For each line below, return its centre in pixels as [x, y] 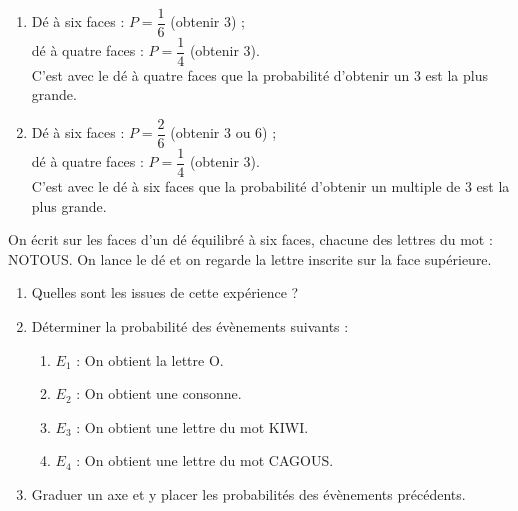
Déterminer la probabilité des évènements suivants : [190, 326]
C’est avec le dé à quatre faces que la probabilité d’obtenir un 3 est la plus [259, 74]
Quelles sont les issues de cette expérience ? [165, 292]
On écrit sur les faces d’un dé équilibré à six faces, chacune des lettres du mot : [250, 239]
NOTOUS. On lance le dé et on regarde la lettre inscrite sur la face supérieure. [250, 258]
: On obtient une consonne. [159, 393]
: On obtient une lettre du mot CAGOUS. [205, 460]
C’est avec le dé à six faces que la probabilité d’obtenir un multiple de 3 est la [270, 186]
